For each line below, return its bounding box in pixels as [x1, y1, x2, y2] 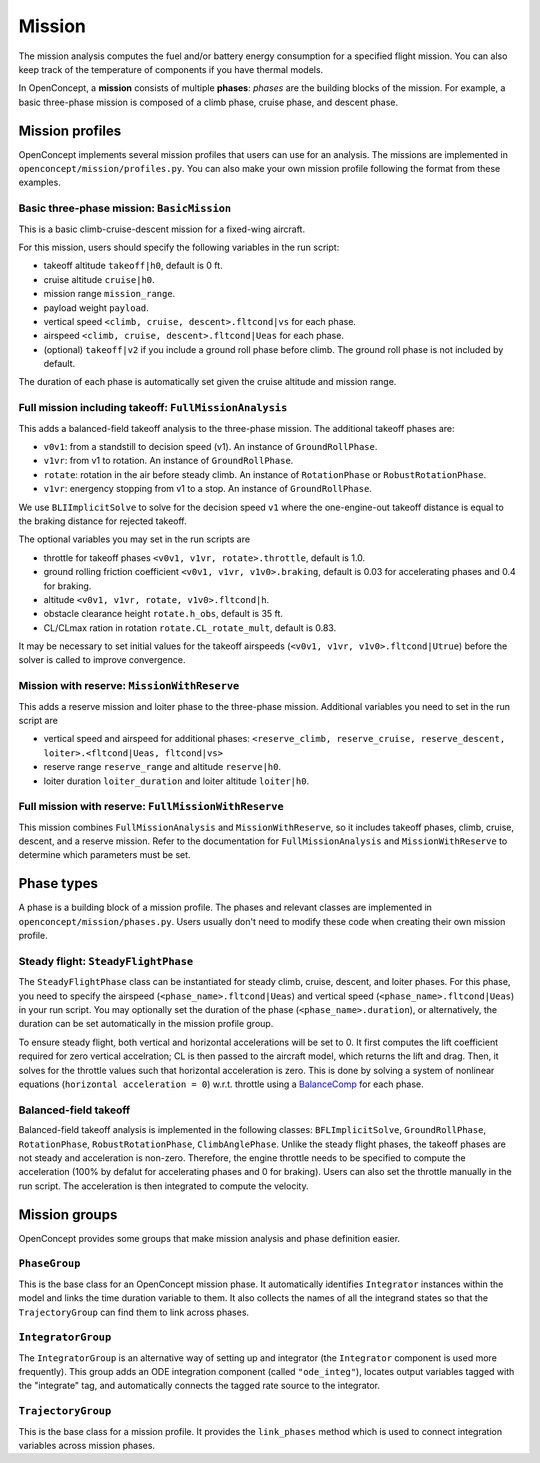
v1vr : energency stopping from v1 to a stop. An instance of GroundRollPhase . [43, 483, 372, 495]
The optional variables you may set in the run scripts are [18, 533, 250, 545]
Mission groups [18, 1206, 118, 1223]
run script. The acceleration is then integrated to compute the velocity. [18, 1180, 309, 1192]
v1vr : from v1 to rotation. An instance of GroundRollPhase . [43, 455, 294, 467]
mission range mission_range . [43, 288, 176, 300]
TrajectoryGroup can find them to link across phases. [18, 1306, 250, 1318]
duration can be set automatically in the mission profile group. [18, 1018, 274, 1030]
